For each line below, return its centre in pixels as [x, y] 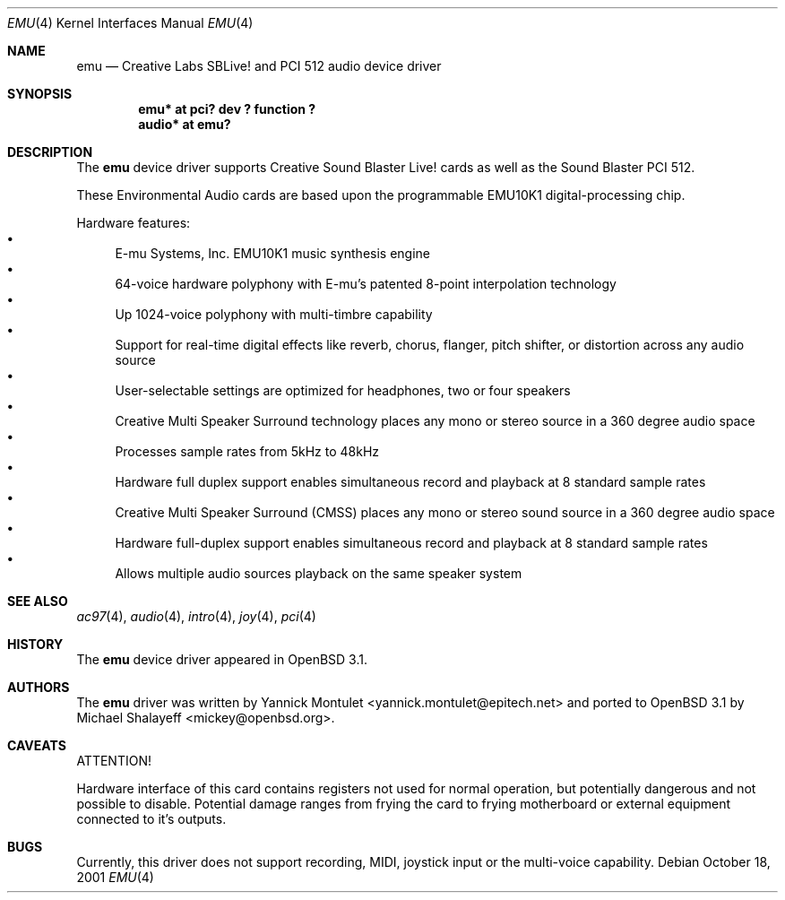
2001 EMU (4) [115, 877]
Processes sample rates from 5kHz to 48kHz [247, 451]
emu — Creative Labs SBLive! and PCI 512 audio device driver [259, 66]
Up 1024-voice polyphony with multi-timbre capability [274, 314]
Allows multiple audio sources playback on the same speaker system [319, 573]
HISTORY [35, 644]
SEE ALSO [38, 601]
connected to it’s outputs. [151, 819]
